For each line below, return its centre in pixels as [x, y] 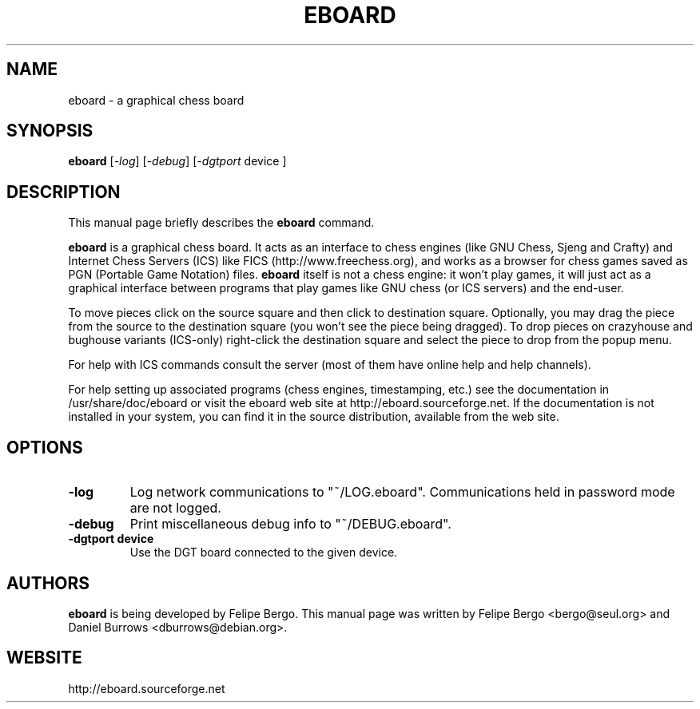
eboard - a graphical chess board [156, 100]
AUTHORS [48, 583]
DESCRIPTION [64, 192]
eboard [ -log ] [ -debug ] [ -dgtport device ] [177, 161]
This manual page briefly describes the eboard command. [221, 223]
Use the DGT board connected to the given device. [264, 553]
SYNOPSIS [50, 131]
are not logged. [175, 508]
